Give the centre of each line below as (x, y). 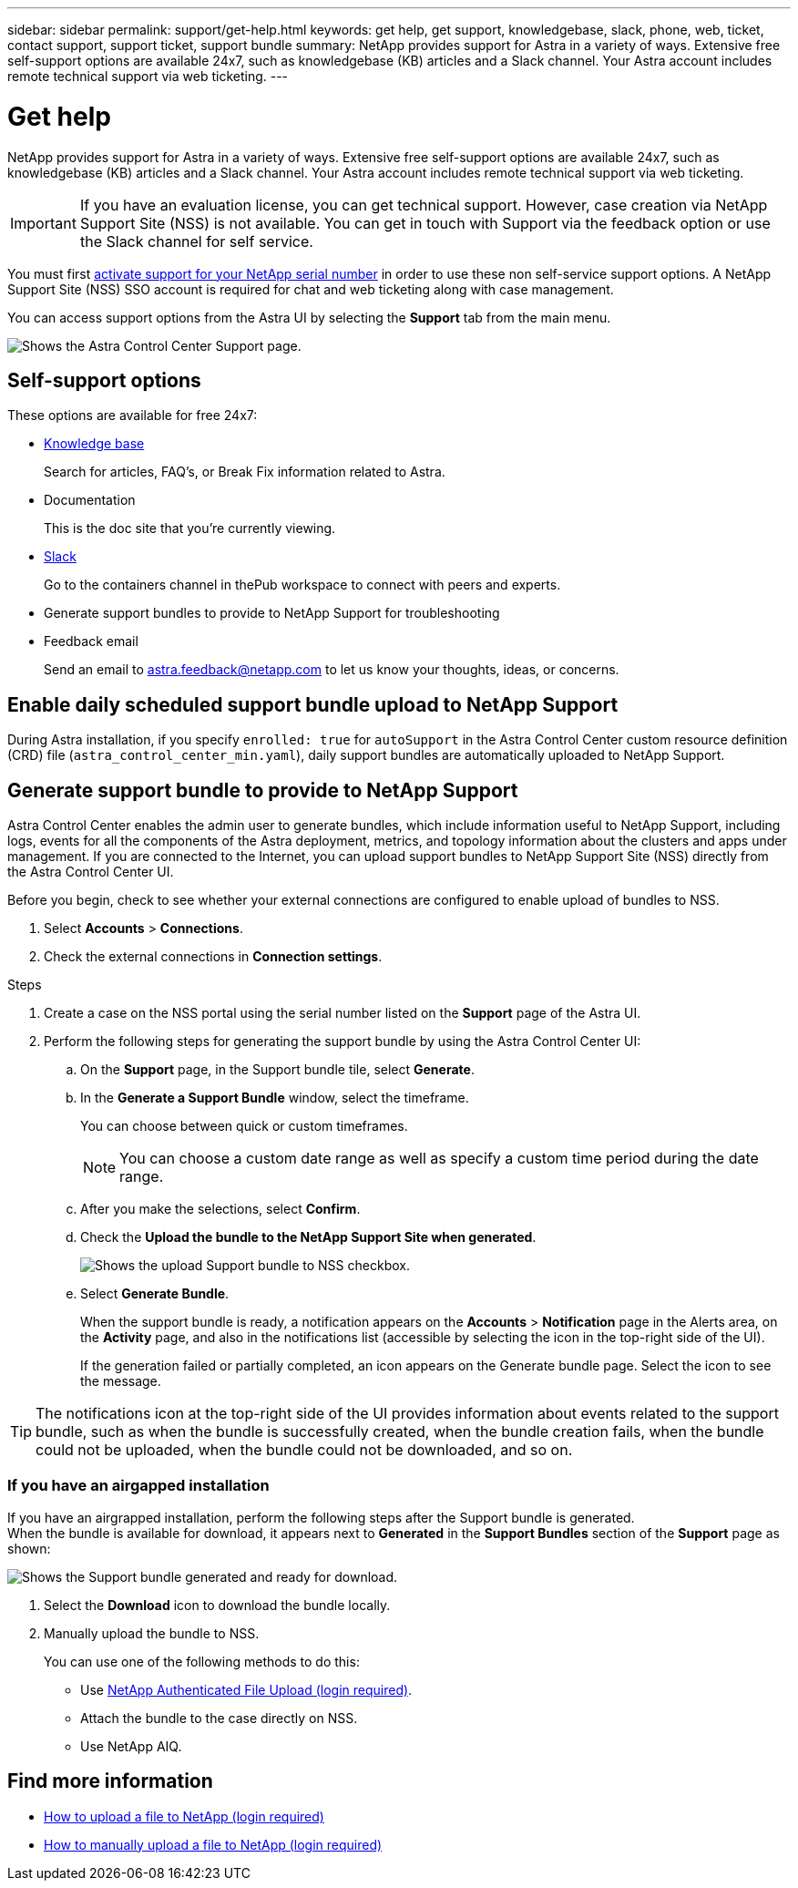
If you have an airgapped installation (138, 1486)
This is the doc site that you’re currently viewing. (190, 528)
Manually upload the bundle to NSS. (152, 1633)
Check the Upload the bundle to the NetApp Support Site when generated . (308, 1237)
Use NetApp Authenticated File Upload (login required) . (246, 1689)
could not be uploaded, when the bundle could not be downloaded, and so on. (304, 1450)
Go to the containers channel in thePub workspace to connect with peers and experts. (302, 585)
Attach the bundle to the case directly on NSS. (219, 1718)
